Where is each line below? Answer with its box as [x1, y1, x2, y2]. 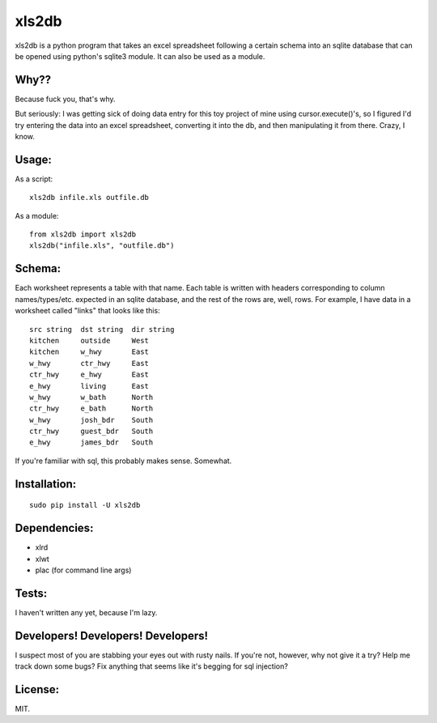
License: [15, 683, 60, 696]
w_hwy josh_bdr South [29, 415, 154, 424]
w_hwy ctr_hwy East [29, 359, 150, 368]
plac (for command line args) [35, 565, 132, 575]
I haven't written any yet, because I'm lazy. [15, 607, 158, 617]
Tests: [15, 586, 48, 600]
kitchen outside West [29, 336, 150, 345]
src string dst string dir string [29, 325, 175, 334]
